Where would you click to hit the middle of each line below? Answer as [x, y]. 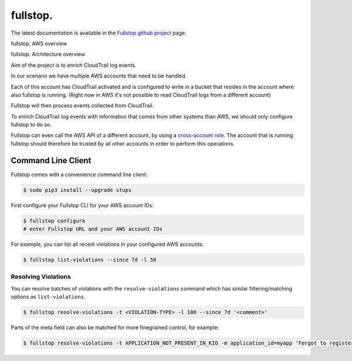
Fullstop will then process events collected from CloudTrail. [82, 106]
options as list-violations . [48, 297]
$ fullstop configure [54, 221]
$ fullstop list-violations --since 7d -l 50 [90, 260]
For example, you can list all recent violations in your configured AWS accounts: [107, 244]
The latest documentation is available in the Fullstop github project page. [99, 33]
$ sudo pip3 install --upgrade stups [77, 190]
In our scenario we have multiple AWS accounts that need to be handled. [99, 76]
